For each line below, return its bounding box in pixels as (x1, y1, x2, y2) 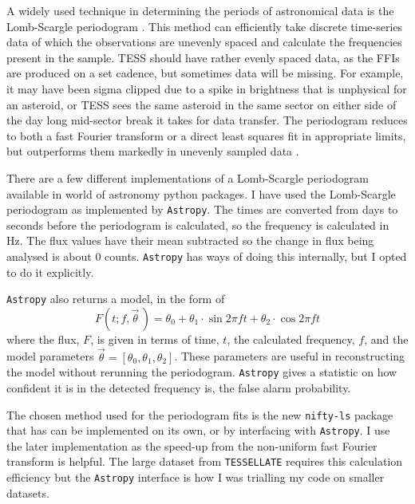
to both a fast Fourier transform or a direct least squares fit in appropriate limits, (6, 127, 406, 144)
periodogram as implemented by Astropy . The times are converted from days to (6, 201, 398, 218)
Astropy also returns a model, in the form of (6, 290, 225, 307)
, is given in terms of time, (90, 330, 219, 347)
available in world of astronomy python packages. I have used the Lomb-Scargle (6, 185, 396, 202)
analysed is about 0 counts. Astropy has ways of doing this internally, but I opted (6, 247, 407, 264)
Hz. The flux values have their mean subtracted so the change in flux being (6, 232, 374, 249)
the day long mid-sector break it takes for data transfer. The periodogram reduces (6, 112, 408, 128)
